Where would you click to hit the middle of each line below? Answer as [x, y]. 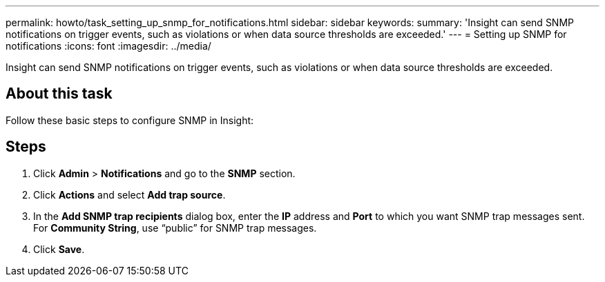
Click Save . [59, 249]
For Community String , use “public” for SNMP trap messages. [175, 228]
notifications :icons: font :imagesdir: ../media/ [108, 46]
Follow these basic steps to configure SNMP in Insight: [130, 120]
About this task [59, 94]
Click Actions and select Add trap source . [129, 194]
